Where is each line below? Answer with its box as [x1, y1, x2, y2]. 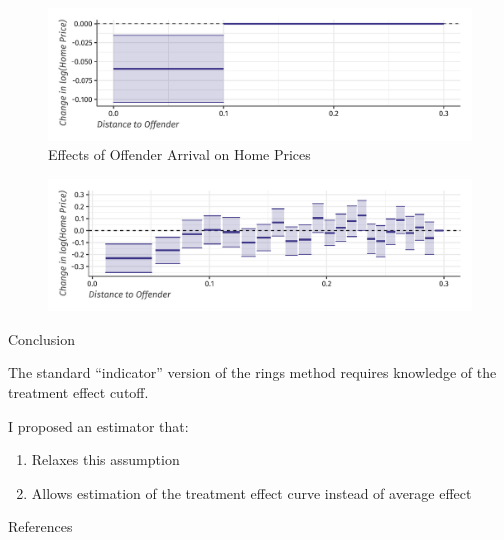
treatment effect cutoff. [8, 381, 149, 402]
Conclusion [8, 328, 75, 349]
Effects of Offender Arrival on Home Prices [48, 144, 311, 165]
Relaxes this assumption [31, 449, 180, 470]
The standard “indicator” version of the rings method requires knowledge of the [8, 362, 497, 383]
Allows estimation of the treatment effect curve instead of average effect [31, 482, 472, 503]
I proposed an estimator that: [8, 415, 189, 436]
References [8, 516, 73, 537]
